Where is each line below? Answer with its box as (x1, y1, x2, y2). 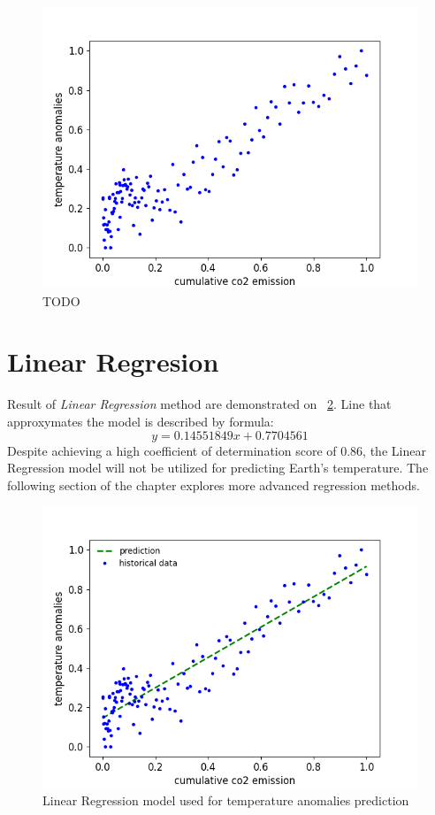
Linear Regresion (7, 343, 219, 380)
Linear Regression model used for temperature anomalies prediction (42, 790, 409, 809)
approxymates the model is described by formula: (7, 411, 274, 430)
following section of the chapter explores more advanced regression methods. (7, 475, 420, 494)
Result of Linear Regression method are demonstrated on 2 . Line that (7, 395, 392, 413)
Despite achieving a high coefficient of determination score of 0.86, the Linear (7, 441, 426, 459)
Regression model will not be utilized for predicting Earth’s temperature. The (7, 458, 429, 477)
